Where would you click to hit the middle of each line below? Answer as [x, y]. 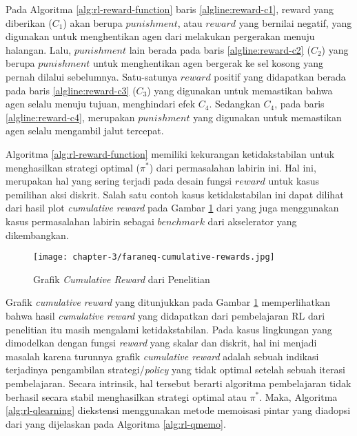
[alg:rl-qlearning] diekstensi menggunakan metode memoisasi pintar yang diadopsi [178, 410]
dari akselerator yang [252, 221]
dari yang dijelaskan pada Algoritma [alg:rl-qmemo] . [116, 423]
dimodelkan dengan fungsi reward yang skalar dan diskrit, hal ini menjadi [161, 343]
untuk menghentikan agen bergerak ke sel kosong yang [208, 63]
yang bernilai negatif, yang [295, 22]
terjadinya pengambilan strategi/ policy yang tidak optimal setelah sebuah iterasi [175, 370]
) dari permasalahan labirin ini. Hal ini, [233, 167]
